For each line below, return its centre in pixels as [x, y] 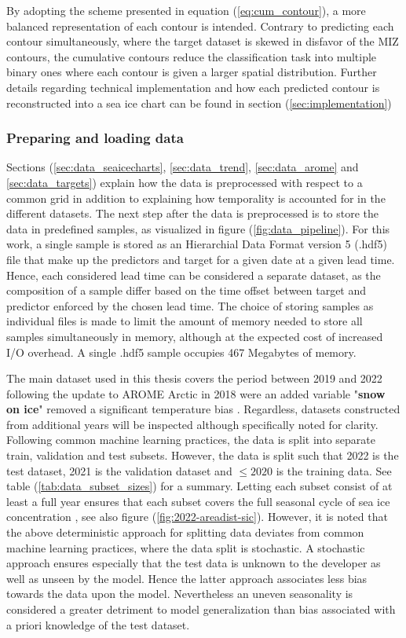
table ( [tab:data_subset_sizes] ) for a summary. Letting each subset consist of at [199, 486]
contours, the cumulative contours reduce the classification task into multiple [192, 56]
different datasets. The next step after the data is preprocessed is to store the [193, 213]
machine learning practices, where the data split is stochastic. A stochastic [186, 547]
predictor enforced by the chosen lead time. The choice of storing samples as [190, 305]
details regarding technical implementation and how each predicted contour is [193, 87]
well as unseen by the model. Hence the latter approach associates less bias [187, 578]
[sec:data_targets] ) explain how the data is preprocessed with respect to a [185, 182]
